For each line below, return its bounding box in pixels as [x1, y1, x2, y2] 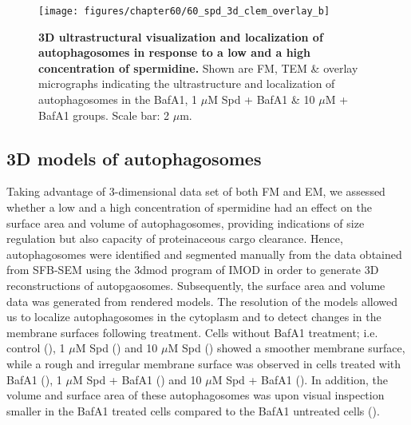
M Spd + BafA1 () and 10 [72, 371, 202, 387]
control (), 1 [6, 340, 65, 356]
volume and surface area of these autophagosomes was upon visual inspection [6, 387, 385, 403]
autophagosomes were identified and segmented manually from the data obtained [6, 245, 402, 262]
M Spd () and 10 [75, 340, 158, 356]
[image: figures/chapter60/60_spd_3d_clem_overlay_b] [38, 6, 330, 17]
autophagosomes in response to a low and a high [38, 44, 311, 61]
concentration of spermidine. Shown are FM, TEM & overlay [38, 59, 358, 76]
